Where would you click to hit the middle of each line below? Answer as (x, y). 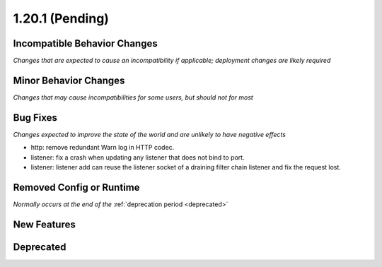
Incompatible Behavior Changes (86, 43)
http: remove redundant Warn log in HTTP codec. (103, 148)
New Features (44, 224)
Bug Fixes (35, 118)
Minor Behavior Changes (69, 80)
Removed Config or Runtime (76, 187)
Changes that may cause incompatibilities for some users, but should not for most (133, 97)
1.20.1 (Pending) (61, 18)
